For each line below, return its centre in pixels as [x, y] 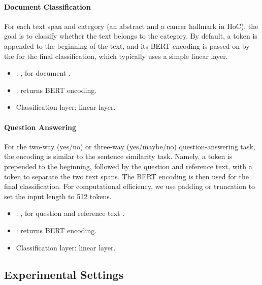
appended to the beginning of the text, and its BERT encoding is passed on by [127, 45]
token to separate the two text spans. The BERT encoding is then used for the [127, 176]
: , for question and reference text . [70, 213]
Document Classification [47, 6]
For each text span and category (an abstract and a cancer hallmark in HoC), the [131, 26]
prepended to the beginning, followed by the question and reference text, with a [128, 166]
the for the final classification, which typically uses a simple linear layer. [116, 56]
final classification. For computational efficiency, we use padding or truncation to [130, 186]
